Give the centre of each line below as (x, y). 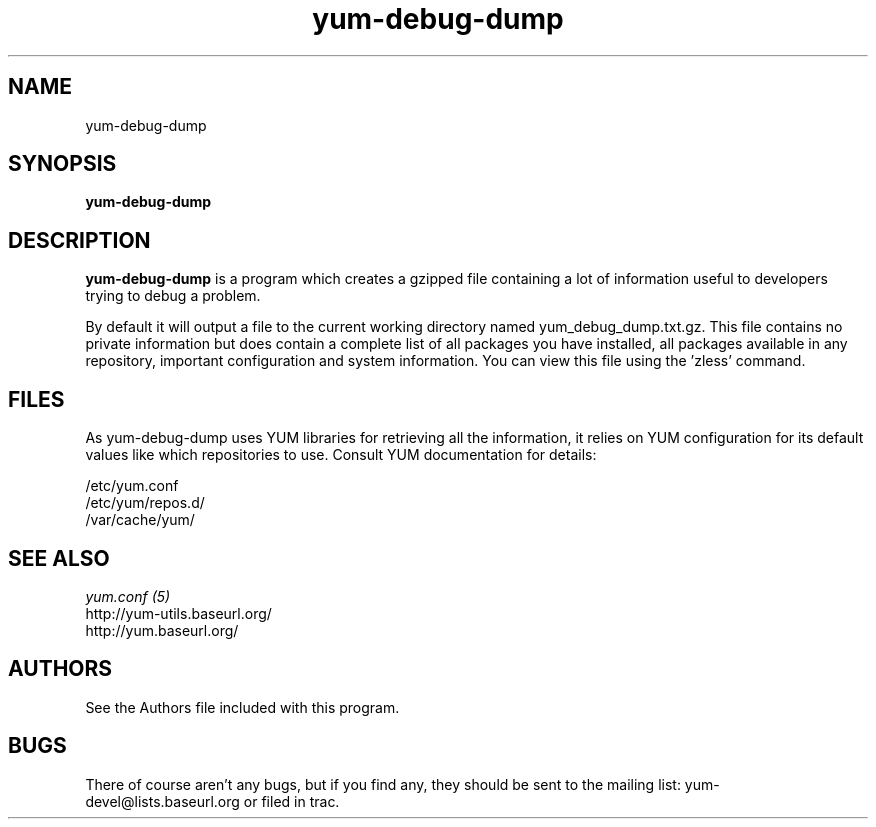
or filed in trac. (291, 801)
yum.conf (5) (128, 596)
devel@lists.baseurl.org (162, 801)
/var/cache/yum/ (140, 520)
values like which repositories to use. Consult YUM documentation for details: (341, 455)
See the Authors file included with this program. (242, 707)
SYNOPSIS (62, 164)
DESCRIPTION (79, 240)
